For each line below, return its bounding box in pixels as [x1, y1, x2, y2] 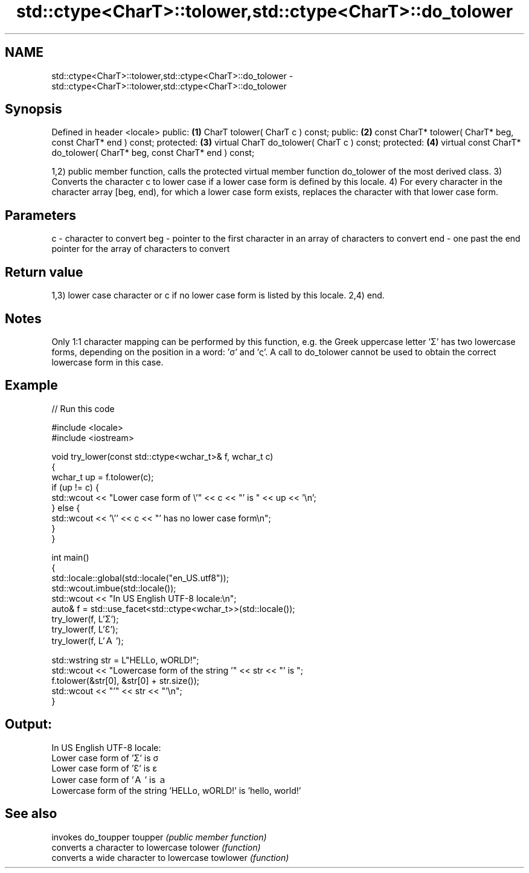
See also [5, 806, 57, 822]
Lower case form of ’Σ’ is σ [51, 752, 159, 763]
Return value [5, 264, 83, 280]
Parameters [5, 207, 76, 223]
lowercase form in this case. [51, 356, 164, 367]
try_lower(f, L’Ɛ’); [51, 623, 118, 634]
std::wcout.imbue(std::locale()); [51, 582, 176, 593]
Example [5, 378, 58, 393]
